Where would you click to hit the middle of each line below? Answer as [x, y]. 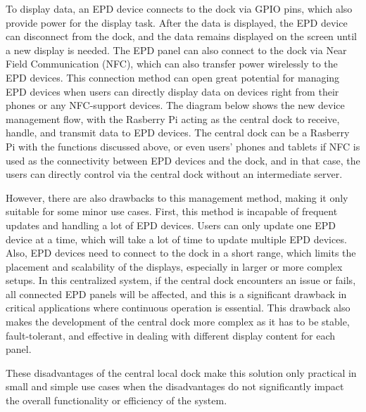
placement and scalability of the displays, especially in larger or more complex [174, 266]
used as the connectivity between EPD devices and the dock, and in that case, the [183, 160]
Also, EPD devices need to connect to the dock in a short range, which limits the [181, 253]
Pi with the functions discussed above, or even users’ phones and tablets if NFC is [183, 146]
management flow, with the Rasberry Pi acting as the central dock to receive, [173, 118]
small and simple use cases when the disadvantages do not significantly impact [175, 386]
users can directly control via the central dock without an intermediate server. [174, 174]
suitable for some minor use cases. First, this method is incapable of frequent [172, 211]
